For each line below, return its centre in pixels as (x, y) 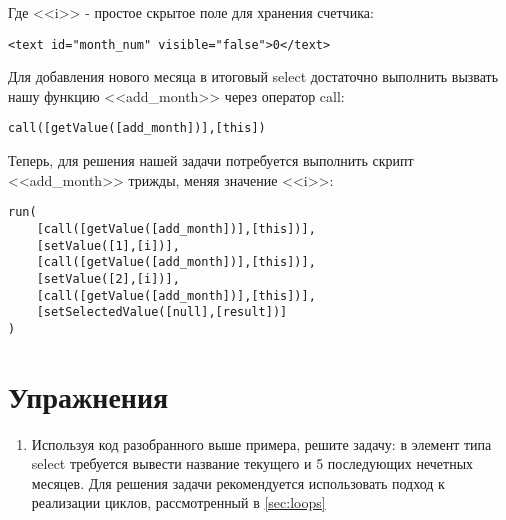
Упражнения (88, 395)
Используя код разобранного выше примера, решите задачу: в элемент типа (261, 443)
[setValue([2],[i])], (108, 278)
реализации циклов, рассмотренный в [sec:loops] (178, 502)
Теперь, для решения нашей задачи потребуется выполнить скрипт (211, 160)
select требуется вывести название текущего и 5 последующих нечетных (252, 463)
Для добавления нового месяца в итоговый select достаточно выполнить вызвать (253, 76)
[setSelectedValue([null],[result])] (162, 312)
